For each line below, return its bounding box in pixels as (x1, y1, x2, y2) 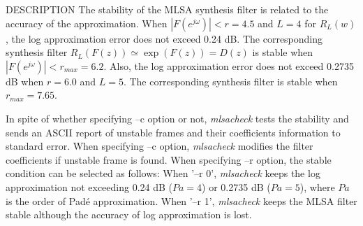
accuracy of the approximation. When (6, 15, 168, 30)
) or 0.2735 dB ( (202, 179, 271, 194)
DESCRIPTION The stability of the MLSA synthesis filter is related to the (6, 2, 329, 16)
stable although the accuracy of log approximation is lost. (6, 207, 252, 222)
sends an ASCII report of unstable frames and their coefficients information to (6, 125, 341, 139)
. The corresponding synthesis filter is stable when (123, 73, 338, 88)
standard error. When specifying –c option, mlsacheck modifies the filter (6, 139, 313, 153)
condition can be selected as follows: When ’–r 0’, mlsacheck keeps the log (6, 166, 320, 181)
